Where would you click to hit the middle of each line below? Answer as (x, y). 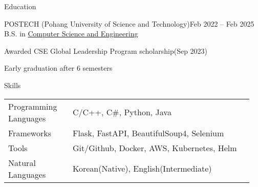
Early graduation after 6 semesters (58, 68)
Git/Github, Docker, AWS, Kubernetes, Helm (155, 148)
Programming (33, 106)
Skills (13, 85)
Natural (22, 162)
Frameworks (30, 133)
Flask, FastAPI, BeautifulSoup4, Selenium (148, 133)
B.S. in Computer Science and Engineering (71, 34)
